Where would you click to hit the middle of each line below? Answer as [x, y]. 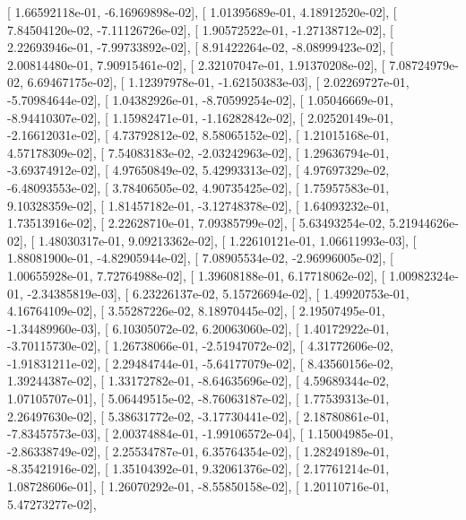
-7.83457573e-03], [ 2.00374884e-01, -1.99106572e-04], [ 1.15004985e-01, [200, 433]
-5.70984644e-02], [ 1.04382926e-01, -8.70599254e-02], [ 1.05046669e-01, [200, 99]
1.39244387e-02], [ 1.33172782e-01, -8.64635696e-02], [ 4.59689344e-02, [198, 381]
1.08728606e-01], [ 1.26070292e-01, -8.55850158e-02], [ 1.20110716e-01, [198, 486]
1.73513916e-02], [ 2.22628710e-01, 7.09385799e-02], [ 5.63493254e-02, [196, 223]
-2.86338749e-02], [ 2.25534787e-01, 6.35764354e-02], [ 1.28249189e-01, [198, 451]
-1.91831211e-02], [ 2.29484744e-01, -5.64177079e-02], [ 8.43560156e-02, [200, 363]
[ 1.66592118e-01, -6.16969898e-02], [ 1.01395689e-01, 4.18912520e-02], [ [202, 12]
